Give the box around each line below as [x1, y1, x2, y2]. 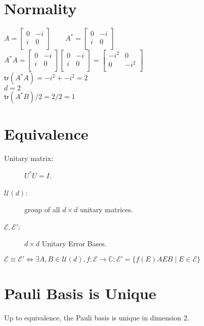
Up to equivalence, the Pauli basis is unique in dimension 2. [4, 312, 189, 323]
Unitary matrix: [4, 153, 53, 164]
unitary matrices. [79, 204, 133, 215]
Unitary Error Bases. [42, 238, 107, 249]
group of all [24, 204, 60, 215]
